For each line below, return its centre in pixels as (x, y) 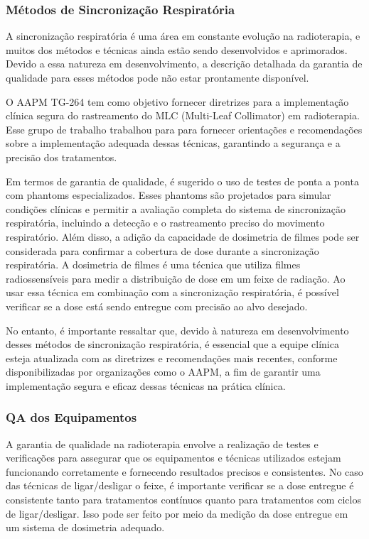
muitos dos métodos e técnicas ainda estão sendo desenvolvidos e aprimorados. (177, 49)
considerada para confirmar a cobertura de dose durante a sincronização (162, 250)
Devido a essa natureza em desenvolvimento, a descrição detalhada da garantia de (184, 64)
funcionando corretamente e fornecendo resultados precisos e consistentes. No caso (184, 471)
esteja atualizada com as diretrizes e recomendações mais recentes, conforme (172, 358)
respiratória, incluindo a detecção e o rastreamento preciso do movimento (165, 223)
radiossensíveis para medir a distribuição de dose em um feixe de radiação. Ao (176, 278)
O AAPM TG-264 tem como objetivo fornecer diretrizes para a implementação (177, 101)
